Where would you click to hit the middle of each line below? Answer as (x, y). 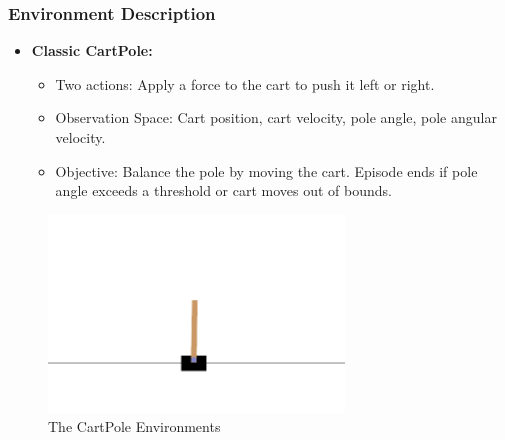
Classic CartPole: (92, 50)
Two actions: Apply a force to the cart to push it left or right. (245, 83)
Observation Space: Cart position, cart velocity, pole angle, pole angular (276, 117)
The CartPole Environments (134, 426)
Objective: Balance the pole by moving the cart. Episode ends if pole (266, 170)
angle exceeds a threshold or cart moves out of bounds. (223, 190)
